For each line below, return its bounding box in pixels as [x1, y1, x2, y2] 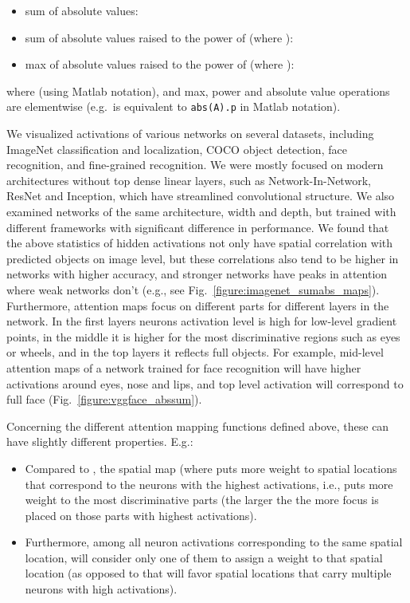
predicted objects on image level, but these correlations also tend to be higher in [6, 250, 399, 266]
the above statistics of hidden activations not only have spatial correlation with [6, 235, 393, 251]
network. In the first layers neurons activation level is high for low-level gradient [6, 313, 397, 329]
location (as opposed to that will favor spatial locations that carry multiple [25, 565, 392, 581]
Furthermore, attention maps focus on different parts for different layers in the [6, 297, 389, 313]
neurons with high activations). [25, 581, 178, 597]
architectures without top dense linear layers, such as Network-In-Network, [6, 171, 371, 188]
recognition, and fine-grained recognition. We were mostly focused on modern [6, 156, 384, 173]
